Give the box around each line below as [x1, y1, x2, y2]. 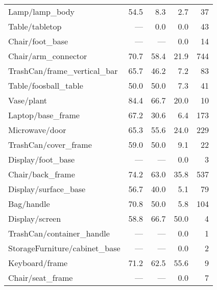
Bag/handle [8, 198, 50, 209]
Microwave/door [8, 124, 66, 136]
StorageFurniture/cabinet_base [8, 242, 120, 254]
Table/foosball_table [8, 80, 83, 91]
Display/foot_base [8, 153, 75, 165]
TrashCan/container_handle [8, 227, 110, 239]
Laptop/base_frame [8, 109, 80, 121]
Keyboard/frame [8, 257, 68, 269]
